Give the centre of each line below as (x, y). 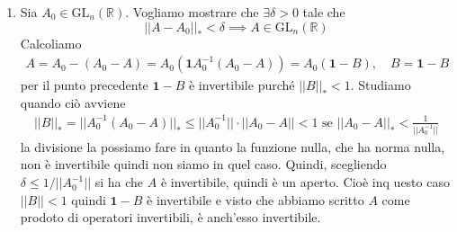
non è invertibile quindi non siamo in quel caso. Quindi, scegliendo (203, 164)
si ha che (119, 182)
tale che (324, 12)
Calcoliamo (51, 43)
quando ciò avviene (73, 102)
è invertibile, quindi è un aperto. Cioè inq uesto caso (305, 182)
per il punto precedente (84, 85)
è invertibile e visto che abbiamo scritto (255, 199)
